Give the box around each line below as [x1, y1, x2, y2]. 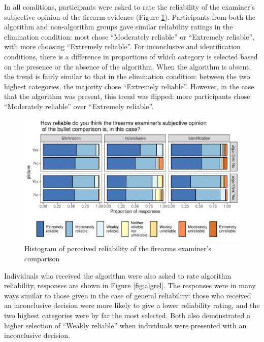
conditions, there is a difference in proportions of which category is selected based [4, 51, 258, 61]
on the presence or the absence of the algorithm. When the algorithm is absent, [4, 61, 251, 72]
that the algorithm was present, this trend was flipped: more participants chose [4, 91, 250, 101]
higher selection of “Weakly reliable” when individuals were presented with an [4, 320, 247, 330]
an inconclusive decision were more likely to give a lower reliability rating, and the [4, 300, 260, 311]
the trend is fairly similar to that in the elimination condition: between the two [4, 71, 250, 82]
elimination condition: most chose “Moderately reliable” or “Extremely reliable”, [4, 31, 254, 42]
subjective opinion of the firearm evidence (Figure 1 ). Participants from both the [4, 11, 256, 22]
